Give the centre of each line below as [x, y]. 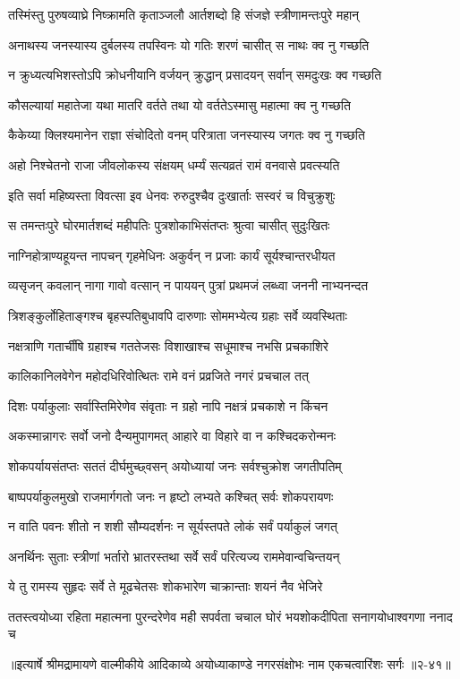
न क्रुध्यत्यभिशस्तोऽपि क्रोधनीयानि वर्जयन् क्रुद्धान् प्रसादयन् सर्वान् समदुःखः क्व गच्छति [195, 75]
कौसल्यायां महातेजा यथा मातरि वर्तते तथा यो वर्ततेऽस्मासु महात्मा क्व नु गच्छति [179, 104]
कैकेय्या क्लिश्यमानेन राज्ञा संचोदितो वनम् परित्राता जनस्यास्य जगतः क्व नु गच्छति [187, 135]
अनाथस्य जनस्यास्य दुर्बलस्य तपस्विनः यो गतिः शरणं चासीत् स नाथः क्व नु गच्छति [189, 44]
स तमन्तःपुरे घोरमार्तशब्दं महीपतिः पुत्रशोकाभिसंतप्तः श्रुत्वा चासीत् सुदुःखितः [169, 225]
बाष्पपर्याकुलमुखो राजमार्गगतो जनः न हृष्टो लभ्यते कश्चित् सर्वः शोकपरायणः [171, 496]
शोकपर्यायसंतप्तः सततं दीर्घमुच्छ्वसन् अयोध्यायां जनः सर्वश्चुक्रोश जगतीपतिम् [175, 465]
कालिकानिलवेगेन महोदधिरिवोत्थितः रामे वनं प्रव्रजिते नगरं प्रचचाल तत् [158, 376]
